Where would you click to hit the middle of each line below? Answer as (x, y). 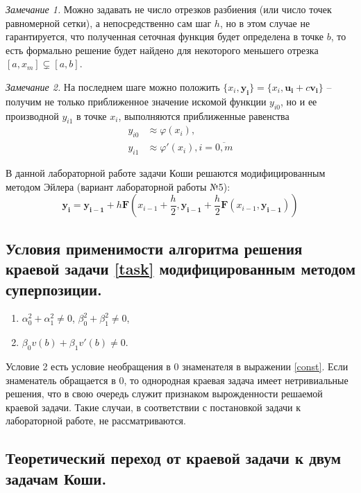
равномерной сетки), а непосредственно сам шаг (109, 23)
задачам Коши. (56, 478)
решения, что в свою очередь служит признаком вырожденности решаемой (164, 393)
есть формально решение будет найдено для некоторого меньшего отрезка (162, 50)
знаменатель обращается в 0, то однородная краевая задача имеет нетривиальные (177, 380)
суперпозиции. (54, 289)
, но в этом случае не (265, 23)
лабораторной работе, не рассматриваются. (96, 421)
